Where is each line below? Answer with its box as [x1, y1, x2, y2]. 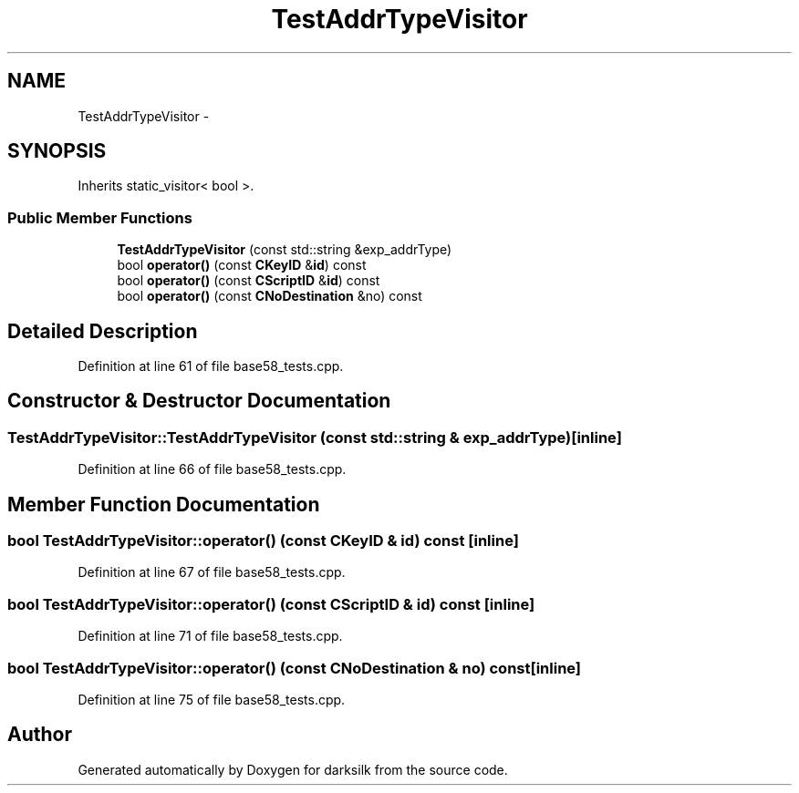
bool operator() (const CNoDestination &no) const [117, 288, 422, 304]
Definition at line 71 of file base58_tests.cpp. [78, 628, 343, 644]
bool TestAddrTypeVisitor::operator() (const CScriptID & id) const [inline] [7, 594, 535, 613]
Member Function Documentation [7, 492, 320, 516]
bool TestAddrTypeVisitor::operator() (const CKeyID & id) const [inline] [7, 531, 519, 551]
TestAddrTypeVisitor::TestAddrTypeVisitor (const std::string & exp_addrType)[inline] [7, 427, 622, 447]
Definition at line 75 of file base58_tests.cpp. [78, 691, 346, 707]
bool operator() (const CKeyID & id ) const [117, 257, 367, 273]
